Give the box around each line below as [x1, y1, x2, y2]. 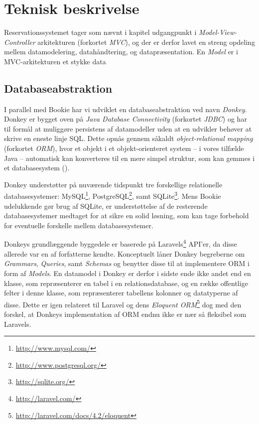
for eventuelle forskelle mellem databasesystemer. [4, 220, 153, 230]
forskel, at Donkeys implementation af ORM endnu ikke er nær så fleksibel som [4, 308, 247, 319]
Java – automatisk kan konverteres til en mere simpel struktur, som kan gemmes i [4, 152, 255, 163]
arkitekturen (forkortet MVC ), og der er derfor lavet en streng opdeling [37, 36, 255, 47]
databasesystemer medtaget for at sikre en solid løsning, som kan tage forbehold [4, 210, 249, 221]
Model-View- [199, 27, 237, 37]
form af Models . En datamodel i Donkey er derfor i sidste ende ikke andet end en [4, 268, 251, 278]
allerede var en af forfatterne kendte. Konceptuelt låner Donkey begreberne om [4, 248, 245, 259]
